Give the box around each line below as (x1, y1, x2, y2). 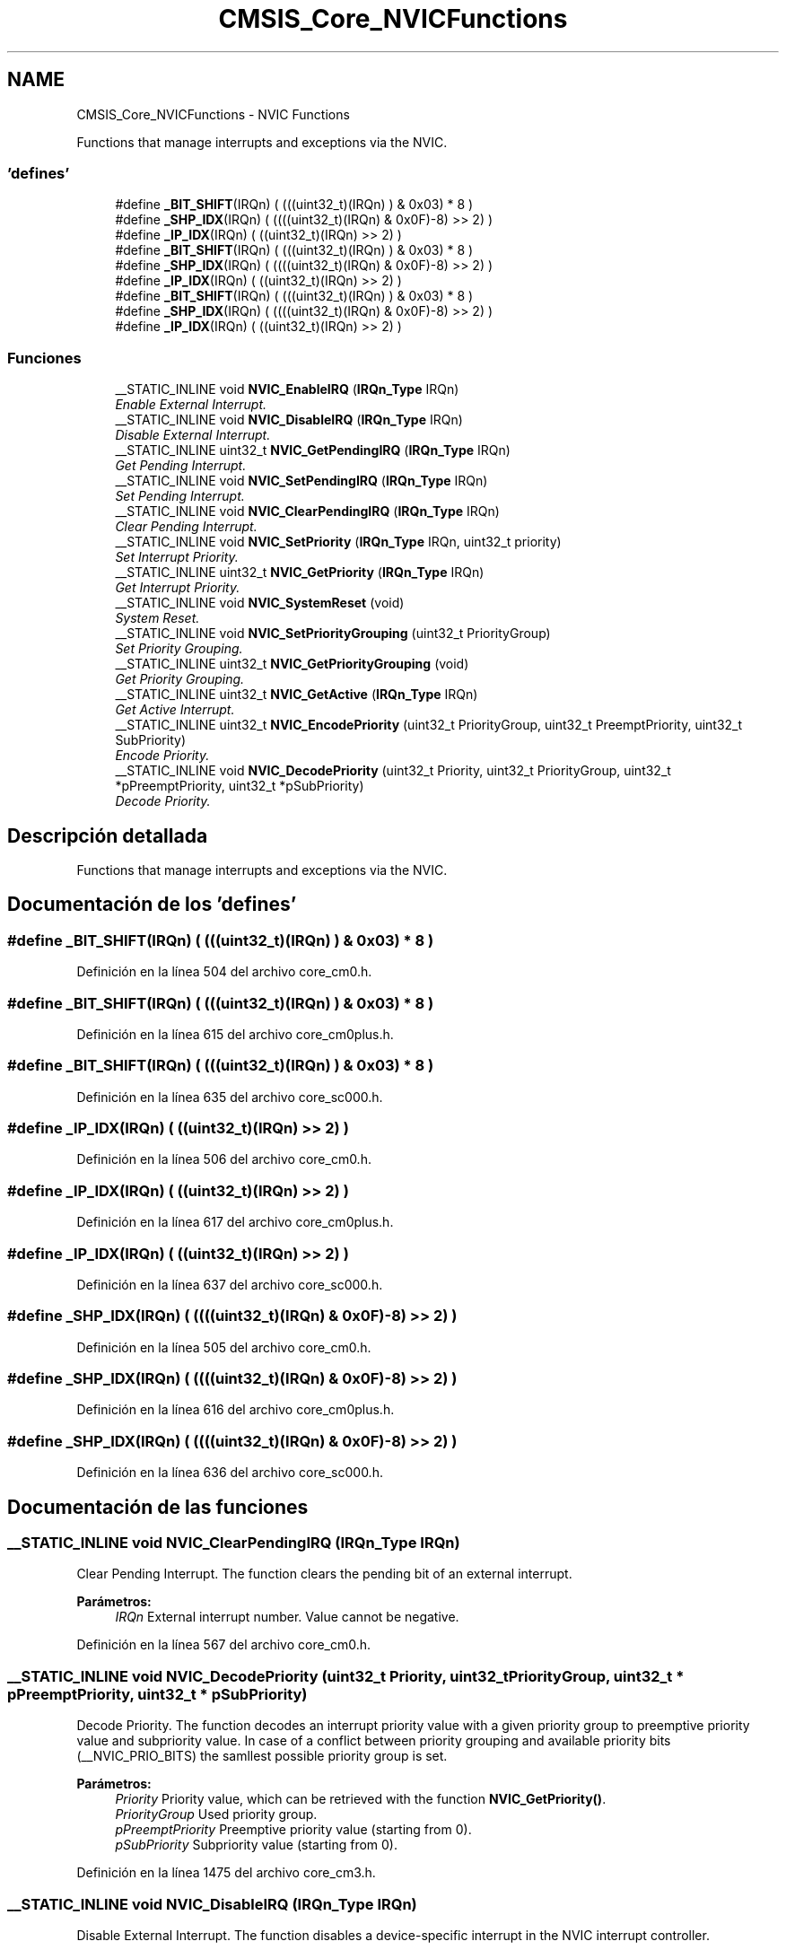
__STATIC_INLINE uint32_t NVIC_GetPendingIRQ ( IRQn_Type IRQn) (115, 442, 511, 459)
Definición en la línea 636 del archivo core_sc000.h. (76, 1465, 383, 1481)
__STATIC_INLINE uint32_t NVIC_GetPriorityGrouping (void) (115, 656, 469, 672)
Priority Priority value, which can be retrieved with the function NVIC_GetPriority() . (115, 1791, 607, 1807)
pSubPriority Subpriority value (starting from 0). (115, 1837, 397, 1853)
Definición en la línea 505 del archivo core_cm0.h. (76, 1339, 371, 1355)
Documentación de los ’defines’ (7, 893, 297, 916)
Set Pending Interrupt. (115, 488, 245, 504)
